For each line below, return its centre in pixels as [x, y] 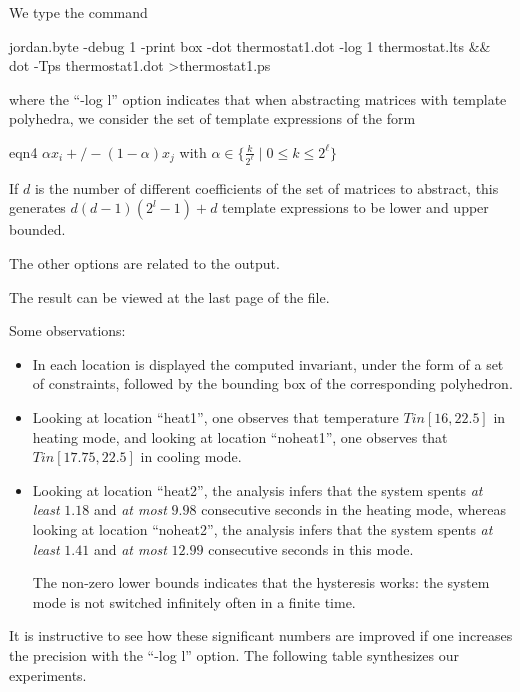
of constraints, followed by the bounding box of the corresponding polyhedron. [272, 383]
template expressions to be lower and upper [355, 207]
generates [37, 207]
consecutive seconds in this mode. [311, 548]
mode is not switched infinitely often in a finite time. [194, 601]
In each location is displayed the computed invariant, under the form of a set [268, 363]
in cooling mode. [191, 456]
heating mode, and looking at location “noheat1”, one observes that [240, 436]
